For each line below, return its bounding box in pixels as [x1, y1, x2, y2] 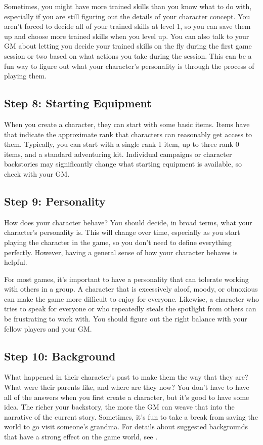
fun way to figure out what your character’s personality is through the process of [4, 60, 254, 71]
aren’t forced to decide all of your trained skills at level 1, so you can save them [4, 21, 251, 31]
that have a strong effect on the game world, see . [4, 431, 158, 442]
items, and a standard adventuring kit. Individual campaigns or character [4, 148, 232, 159]
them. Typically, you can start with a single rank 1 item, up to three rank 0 [4, 139, 239, 149]
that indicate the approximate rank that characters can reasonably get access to [4, 129, 252, 139]
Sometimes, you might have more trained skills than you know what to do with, [4, 1, 252, 11]
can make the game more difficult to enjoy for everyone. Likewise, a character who [4, 293, 259, 304]
